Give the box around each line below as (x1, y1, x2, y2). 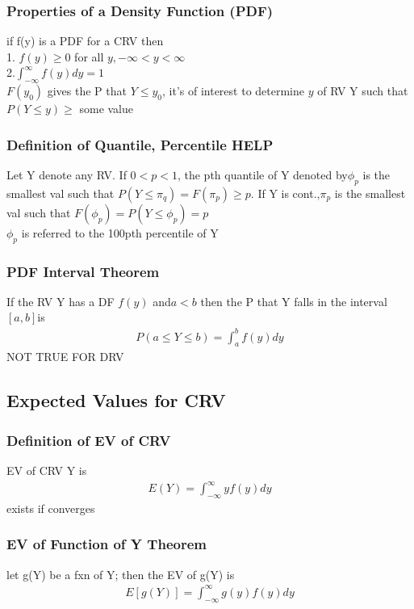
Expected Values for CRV (6, 388, 226, 413)
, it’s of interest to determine (162, 82, 304, 99)
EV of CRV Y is (6, 461, 87, 478)
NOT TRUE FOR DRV (6, 348, 124, 365)
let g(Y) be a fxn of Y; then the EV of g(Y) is (6, 565, 235, 582)
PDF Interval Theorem (6, 261, 160, 281)
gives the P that (47, 82, 127, 99)
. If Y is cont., (250, 184, 320, 201)
